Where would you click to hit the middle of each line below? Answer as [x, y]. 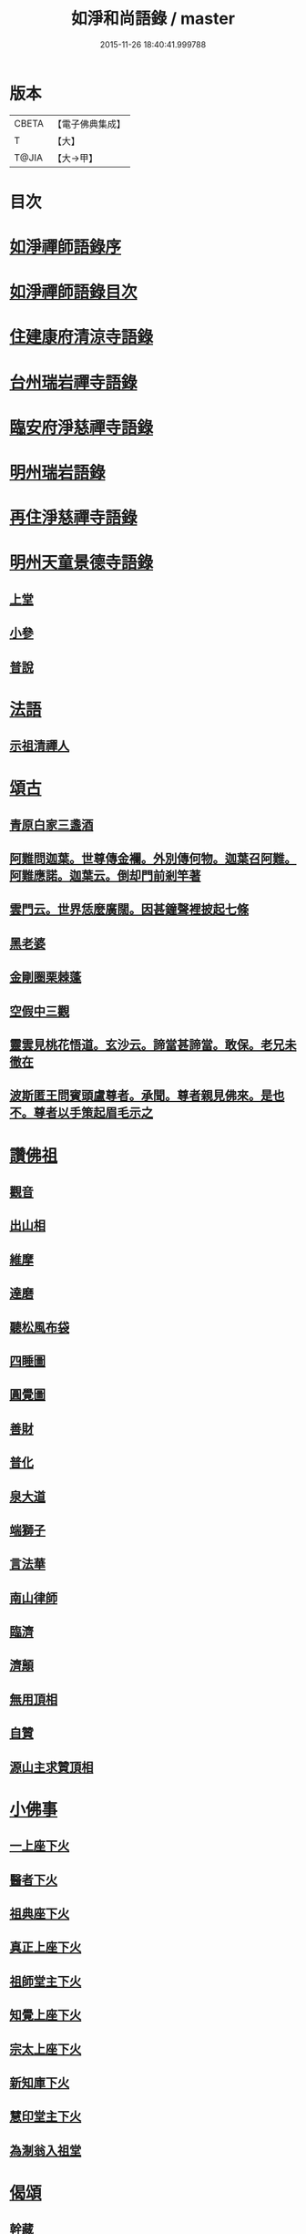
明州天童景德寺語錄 [82, 563]
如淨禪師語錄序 [66, 247]
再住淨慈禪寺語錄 [74, 518]
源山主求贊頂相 [51, 1767]
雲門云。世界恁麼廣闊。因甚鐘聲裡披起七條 [129, 909]
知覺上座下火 [46, 2015]
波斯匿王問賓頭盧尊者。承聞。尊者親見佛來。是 [141, 1096]
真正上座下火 [46, 1947]
